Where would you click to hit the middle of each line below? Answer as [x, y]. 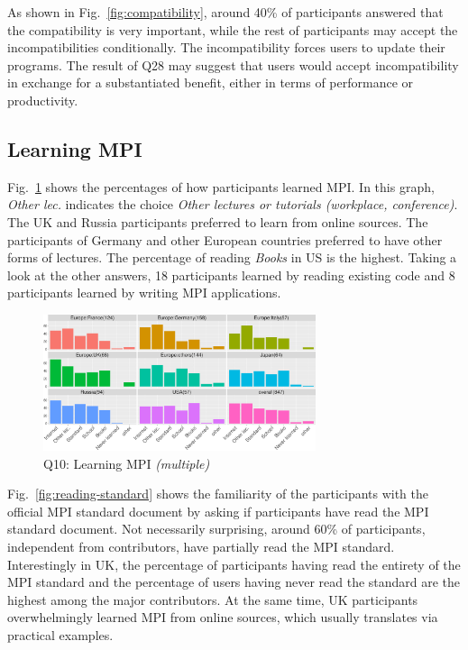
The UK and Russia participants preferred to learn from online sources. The [218, 221]
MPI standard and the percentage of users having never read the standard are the [234, 582]
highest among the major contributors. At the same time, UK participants [213, 599]
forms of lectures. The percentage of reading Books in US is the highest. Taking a [232, 257]
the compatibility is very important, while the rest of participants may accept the [233, 29]
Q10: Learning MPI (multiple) [127, 463]
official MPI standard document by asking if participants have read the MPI [218, 511]
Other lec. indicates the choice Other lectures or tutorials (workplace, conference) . [233, 204]
